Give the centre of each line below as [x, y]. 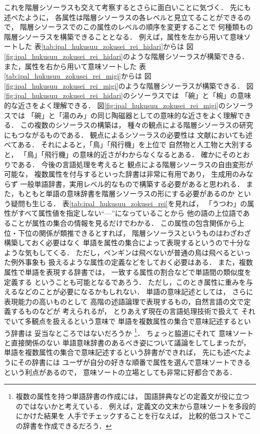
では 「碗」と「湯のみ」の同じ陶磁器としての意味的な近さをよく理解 [124, 115]
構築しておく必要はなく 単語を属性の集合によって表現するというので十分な [127, 243]
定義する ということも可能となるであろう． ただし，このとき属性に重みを [125, 282]
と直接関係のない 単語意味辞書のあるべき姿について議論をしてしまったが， [127, 342]
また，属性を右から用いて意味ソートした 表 [75, 66]
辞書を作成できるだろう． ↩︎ [67, 425]
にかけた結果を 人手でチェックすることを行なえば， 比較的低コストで [130, 416]
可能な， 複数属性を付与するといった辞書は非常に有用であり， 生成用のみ [125, 174]
